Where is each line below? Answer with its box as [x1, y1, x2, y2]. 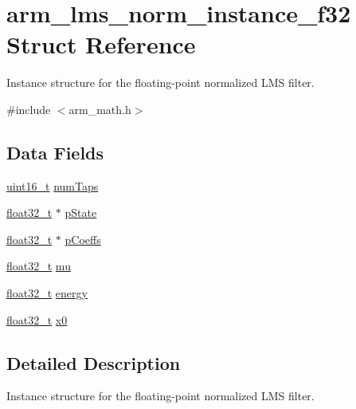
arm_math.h [68, 100, 131, 117]
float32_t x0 [6, 311, 68, 328]
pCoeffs [65, 230, 101, 247]
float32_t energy [6, 285, 88, 301]
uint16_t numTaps [6, 177, 99, 194]
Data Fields [6, 140, 104, 164]
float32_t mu [6, 258, 71, 274]
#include [6, 100, 51, 117]
